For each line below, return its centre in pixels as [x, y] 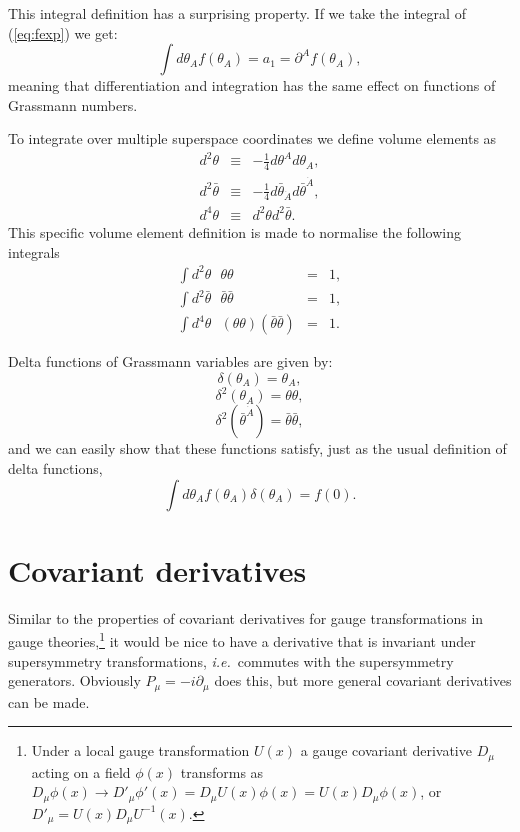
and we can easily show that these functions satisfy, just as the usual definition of [257, 448]
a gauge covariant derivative [386, 750]
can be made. [49, 701]
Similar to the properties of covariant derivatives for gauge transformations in [246, 617]
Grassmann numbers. [73, 104]
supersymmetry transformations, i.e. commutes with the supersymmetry [231, 660]
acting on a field [81, 771]
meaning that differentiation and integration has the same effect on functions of [252, 85]
